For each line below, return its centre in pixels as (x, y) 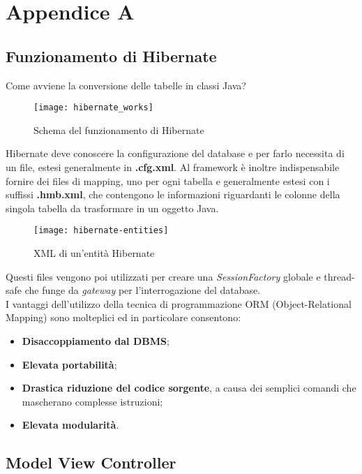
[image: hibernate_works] (93, 108)
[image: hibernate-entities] (101, 231)
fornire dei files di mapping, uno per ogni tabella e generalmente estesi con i (168, 180)
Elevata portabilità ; (69, 364)
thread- (339, 276)
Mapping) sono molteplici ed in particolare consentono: (123, 317)
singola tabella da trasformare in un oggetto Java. (112, 208)
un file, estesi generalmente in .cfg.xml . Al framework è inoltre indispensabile (173, 167)
